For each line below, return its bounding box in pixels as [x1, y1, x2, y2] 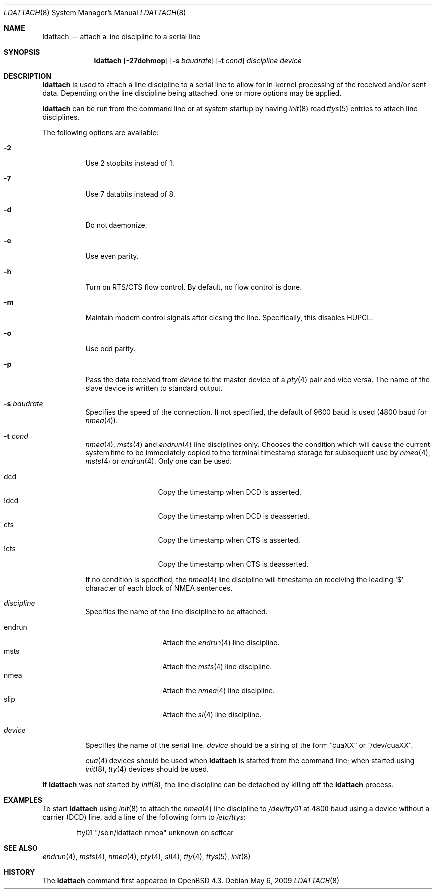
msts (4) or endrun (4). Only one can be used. [85, 457, 232, 465]
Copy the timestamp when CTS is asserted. [158, 536, 300, 544]
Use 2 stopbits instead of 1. [85, 159, 174, 167]
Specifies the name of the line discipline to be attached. [85, 607, 268, 616]
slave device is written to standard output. [85, 384, 223, 392]
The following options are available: [42, 128, 159, 137]
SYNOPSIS [4, 48, 40, 56]
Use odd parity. [85, 344, 136, 353]
